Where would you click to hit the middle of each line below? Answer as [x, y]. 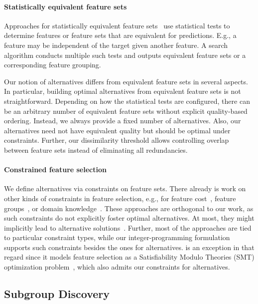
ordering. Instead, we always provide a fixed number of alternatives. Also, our [123, 121]
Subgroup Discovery [57, 294]
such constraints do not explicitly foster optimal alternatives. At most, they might [129, 218]
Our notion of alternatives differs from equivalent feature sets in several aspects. [126, 81]
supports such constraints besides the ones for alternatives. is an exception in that [129, 247]
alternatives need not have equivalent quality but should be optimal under [117, 130]
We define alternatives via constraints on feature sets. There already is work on [125, 188]
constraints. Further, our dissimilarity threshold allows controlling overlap [117, 140]
